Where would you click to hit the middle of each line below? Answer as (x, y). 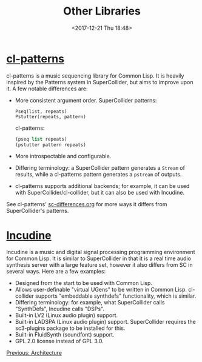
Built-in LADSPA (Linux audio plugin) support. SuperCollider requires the (105, 322)
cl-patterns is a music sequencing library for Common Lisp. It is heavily (95, 75)
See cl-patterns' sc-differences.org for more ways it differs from (87, 204)
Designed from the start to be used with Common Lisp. (84, 283)
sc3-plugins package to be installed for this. (70, 328)
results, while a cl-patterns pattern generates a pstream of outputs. (98, 175)
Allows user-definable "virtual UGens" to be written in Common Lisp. (101, 290)
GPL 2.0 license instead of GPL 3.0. (59, 341)
